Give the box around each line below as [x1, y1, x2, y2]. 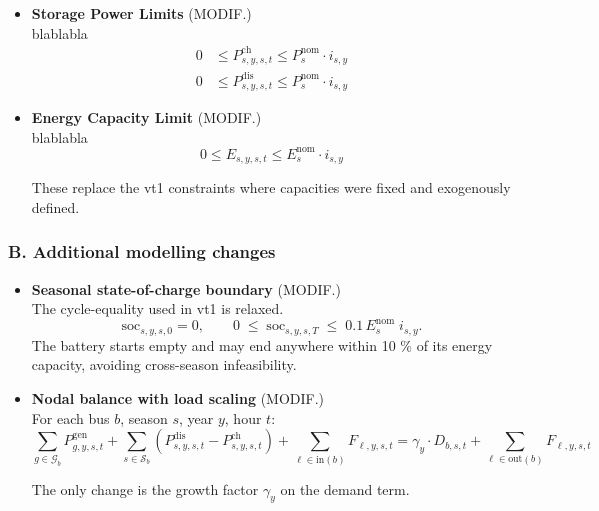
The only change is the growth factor [31, 478, 259, 499]
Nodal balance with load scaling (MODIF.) [31, 388, 325, 409]
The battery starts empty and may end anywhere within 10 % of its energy [31, 334, 493, 355]
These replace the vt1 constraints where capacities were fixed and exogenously [31, 177, 511, 198]
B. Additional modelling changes [8, 239, 276, 264]
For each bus [31, 407, 110, 428]
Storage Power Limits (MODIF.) [31, 3, 252, 23]
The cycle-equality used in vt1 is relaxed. [31, 298, 284, 319]
